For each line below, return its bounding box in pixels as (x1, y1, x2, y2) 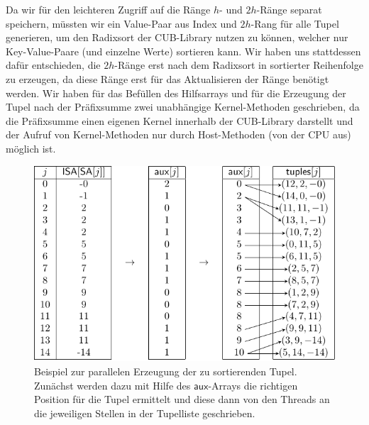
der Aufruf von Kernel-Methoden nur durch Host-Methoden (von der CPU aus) (6, 127, 351, 142)
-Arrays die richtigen (208, 377, 298, 392)
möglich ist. (6, 140, 56, 155)
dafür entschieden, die (6, 57, 101, 72)
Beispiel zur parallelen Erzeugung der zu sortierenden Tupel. (34, 363, 297, 378)
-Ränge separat (256, 2, 322, 16)
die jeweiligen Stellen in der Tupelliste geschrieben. (34, 405, 255, 420)
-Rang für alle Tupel (250, 16, 339, 31)
